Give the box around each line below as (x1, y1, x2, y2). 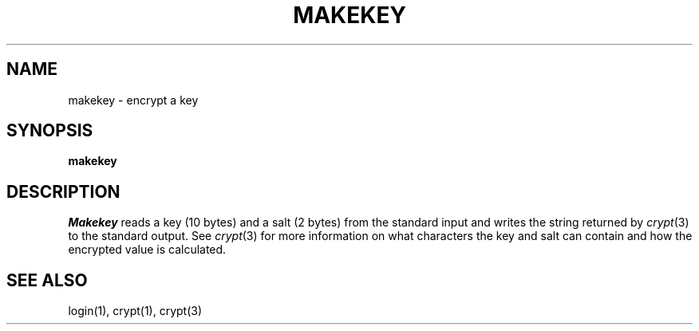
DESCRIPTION (6, 181, 120, 202)
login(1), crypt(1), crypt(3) (68, 304, 203, 318)
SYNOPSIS (6, 120, 93, 141)
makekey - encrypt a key (68, 93, 199, 107)
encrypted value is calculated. (68, 242, 227, 257)
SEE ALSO (6, 270, 88, 290)
